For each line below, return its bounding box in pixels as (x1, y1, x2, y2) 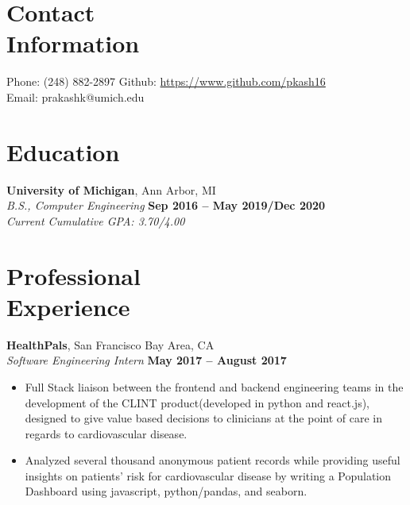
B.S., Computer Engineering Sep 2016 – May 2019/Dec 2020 (6, 197, 326, 214)
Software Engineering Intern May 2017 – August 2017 (6, 352, 287, 368)
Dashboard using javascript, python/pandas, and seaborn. (25, 483, 307, 499)
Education (6, 135, 120, 168)
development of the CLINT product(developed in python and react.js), (25, 394, 370, 411)
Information (6, 27, 140, 60)
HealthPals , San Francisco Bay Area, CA (6, 336, 215, 353)
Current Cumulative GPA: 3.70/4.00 (6, 212, 185, 229)
